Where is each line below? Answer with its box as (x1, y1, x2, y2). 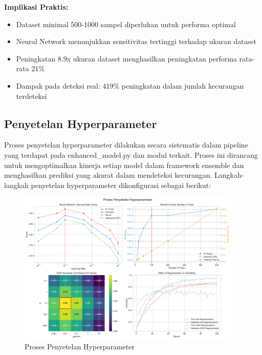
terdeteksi (16, 90, 47, 101)
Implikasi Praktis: (4, 2, 69, 12)
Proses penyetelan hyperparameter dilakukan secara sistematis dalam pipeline (4, 139, 248, 150)
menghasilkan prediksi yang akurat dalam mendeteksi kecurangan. (4, 170, 212, 180)
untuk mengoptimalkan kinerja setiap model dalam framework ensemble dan (4, 159, 244, 170)
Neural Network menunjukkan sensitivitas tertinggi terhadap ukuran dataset (16, 36, 256, 47)
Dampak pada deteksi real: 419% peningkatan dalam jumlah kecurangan (16, 80, 244, 91)
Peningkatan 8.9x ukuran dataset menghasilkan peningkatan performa (16, 53, 237, 64)
